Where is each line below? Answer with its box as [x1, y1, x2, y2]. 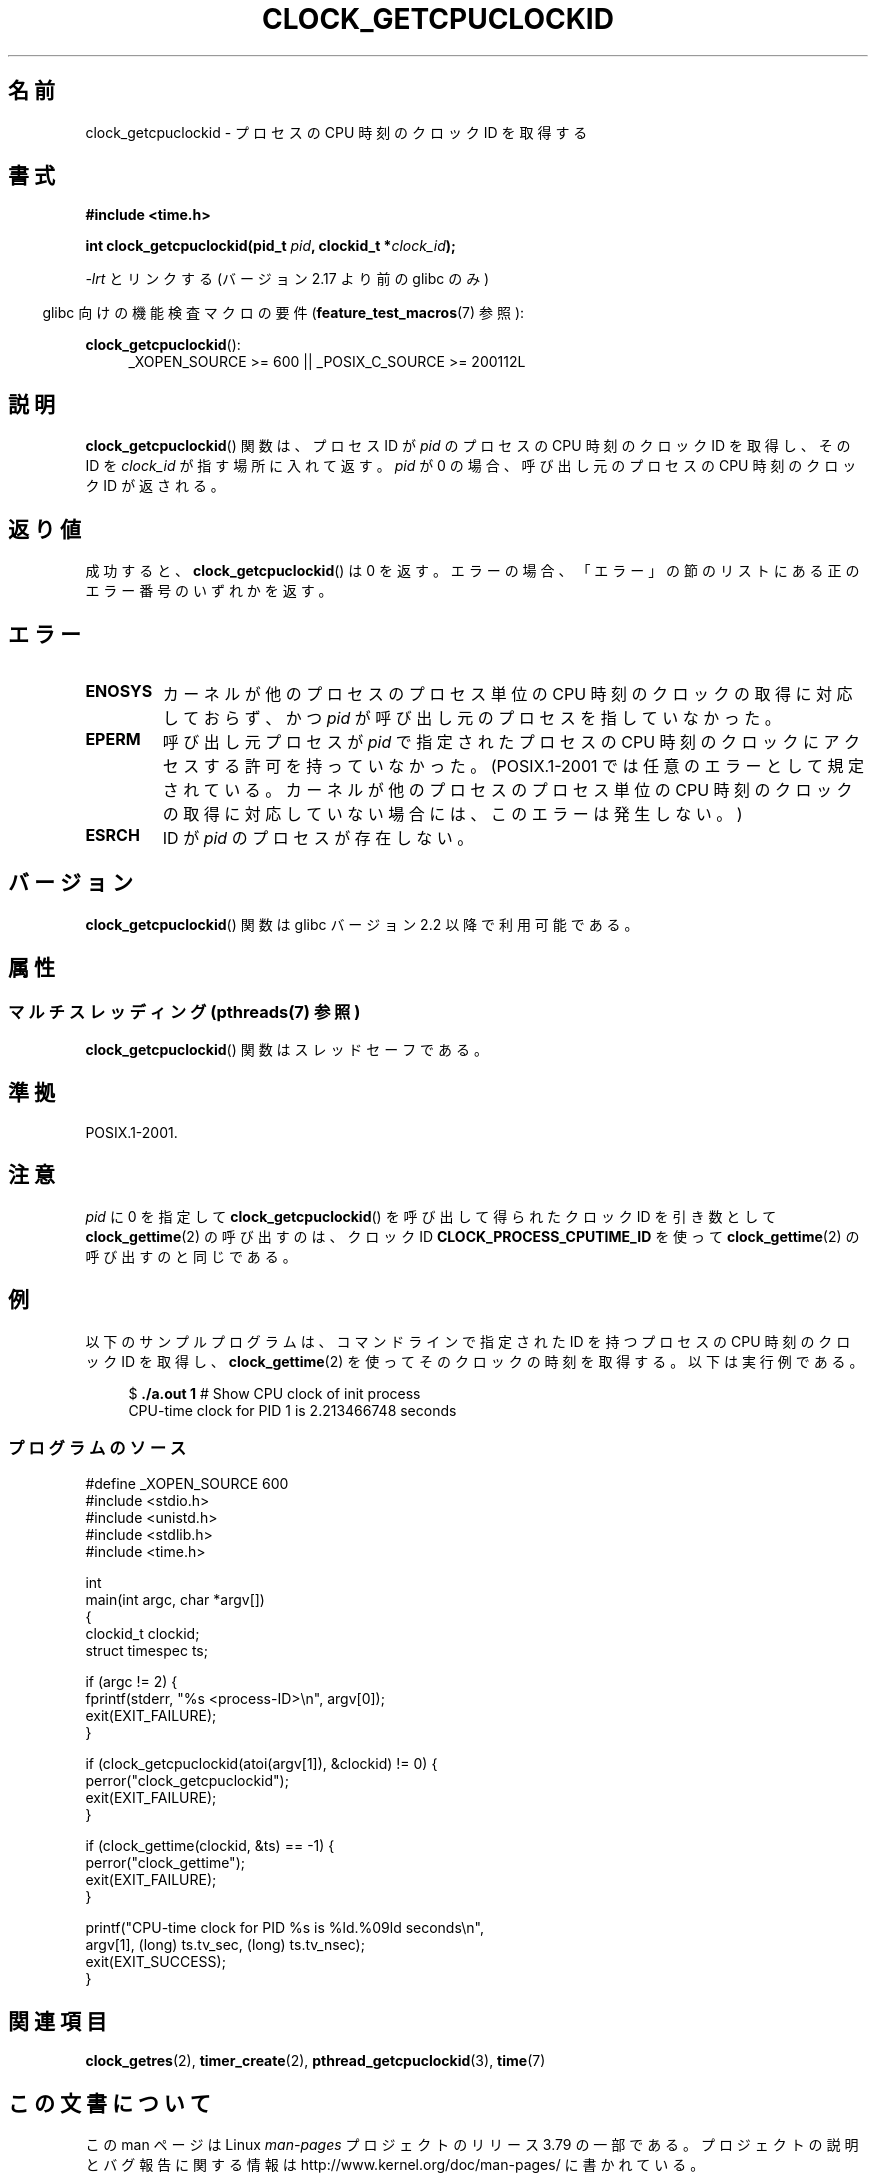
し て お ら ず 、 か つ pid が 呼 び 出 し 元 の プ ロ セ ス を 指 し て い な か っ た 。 [162, 707, 781, 728]
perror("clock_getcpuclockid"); [85, 1772, 289, 1790]
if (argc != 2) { [85, 1673, 178, 1691]
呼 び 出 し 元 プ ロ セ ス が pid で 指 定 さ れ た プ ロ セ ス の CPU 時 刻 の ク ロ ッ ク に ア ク [162, 731, 861, 752]
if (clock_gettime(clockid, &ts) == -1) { [85, 1837, 335, 1855]
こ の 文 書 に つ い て [8, 2090, 211, 2116]
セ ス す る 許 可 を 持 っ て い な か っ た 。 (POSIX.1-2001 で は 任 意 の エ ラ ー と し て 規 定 [162, 755, 865, 776]
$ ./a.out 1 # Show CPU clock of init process [128, 1384, 421, 1402]
